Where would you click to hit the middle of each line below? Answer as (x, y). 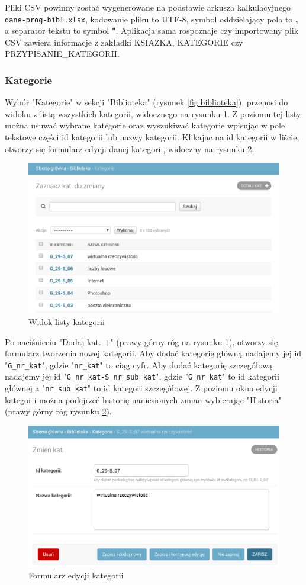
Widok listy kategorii (67, 322)
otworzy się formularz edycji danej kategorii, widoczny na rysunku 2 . (130, 148)
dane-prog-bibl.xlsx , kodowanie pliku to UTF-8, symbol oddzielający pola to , (152, 19)
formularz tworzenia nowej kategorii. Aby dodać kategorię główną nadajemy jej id (153, 353)
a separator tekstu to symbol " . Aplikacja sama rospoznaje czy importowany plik (152, 30)
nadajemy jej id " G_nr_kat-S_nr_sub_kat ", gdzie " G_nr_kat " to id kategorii (142, 376)
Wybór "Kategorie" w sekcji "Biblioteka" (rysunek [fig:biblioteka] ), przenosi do (146, 102)
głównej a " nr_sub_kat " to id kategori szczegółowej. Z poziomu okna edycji (141, 388)
